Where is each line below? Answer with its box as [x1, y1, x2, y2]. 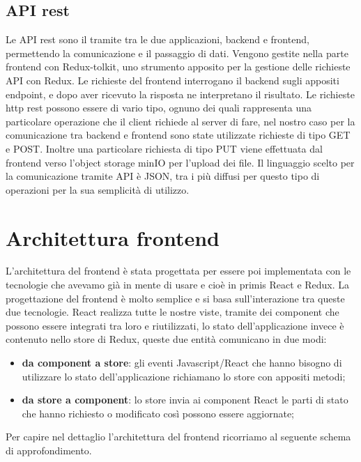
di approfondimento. [6, 442, 92, 457]
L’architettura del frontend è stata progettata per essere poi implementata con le [6, 263, 351, 278]
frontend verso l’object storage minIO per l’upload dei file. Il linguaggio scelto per [6, 155, 355, 169]
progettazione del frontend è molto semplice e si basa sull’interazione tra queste [6, 291, 345, 305]
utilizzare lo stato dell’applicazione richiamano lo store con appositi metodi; [22, 369, 346, 383]
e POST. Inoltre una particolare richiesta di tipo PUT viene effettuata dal [6, 141, 323, 155]
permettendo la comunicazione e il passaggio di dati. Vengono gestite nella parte [6, 45, 348, 60]
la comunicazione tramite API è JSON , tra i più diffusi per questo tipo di [6, 169, 320, 183]
